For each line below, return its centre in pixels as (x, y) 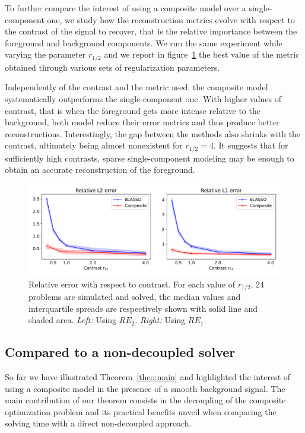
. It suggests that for (251, 145)
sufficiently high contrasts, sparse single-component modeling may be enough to (150, 158)
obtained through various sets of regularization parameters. (112, 67)
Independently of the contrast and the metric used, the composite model (136, 87)
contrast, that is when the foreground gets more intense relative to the (133, 110)
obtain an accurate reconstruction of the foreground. (100, 170)
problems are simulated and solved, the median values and (135, 297)
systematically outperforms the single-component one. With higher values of (143, 99)
